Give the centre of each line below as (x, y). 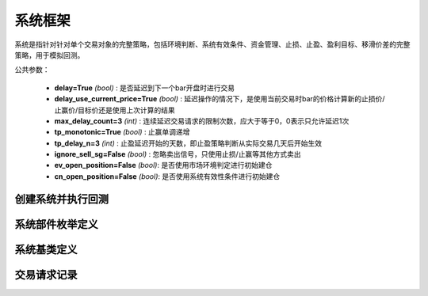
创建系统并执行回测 (61, 199)
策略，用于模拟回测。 (50, 55)
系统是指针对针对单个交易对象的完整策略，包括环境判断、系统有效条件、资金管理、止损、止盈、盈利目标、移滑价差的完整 (212, 44)
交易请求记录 (46, 274)
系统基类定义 (46, 249)
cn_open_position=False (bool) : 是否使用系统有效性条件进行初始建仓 (167, 176)
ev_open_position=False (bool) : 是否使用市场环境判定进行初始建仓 (163, 165)
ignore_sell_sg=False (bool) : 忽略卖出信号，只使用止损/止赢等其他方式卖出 (178, 154)
